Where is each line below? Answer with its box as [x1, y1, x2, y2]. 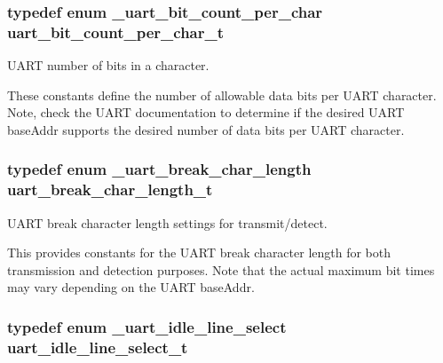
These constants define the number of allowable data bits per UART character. [7, 85, 437, 104]
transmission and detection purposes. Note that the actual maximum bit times [7, 260, 435, 279]
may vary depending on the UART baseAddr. [7, 278, 255, 296]
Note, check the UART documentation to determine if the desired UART [7, 103, 405, 122]
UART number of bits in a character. [7, 56, 210, 75]
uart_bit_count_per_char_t [7, 20, 225, 43]
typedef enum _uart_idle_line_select [7, 315, 287, 337]
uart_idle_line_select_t [7, 335, 188, 358]
